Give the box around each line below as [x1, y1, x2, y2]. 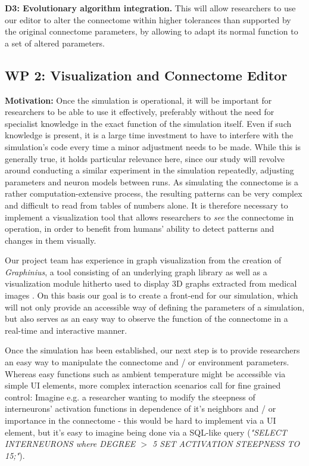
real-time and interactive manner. [5, 324, 127, 336]
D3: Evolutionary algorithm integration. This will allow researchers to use [5, 2, 296, 14]
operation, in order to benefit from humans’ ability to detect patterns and [5, 222, 274, 235]
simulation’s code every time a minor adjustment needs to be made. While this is [5, 140, 301, 153]
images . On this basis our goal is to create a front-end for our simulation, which [5, 289, 298, 302]
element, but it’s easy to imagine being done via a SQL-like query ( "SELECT [5, 425, 287, 438]
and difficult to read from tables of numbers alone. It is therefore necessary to [5, 198, 288, 211]
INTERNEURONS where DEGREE [5, 437, 136, 450]
